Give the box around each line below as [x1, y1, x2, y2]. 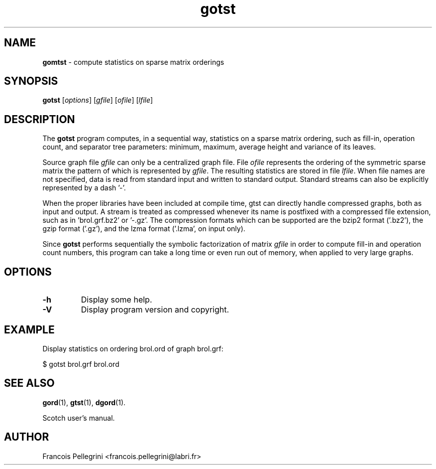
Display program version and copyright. [81, 305, 229, 315]
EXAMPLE [4, 323, 55, 336]
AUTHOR [4, 431, 49, 444]
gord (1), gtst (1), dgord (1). [42, 398, 126, 407]
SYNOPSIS [4, 75, 58, 88]
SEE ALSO [4, 377, 55, 390]
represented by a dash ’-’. [42, 183, 126, 192]
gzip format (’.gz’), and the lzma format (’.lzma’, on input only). [42, 224, 245, 233]
